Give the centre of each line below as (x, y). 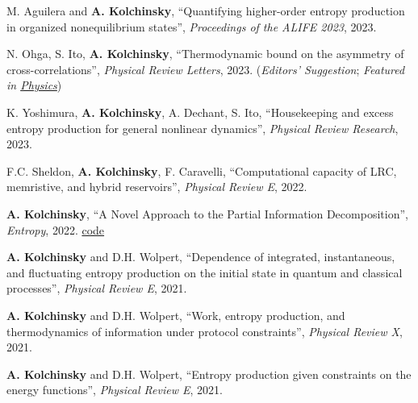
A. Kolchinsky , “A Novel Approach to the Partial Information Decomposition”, (207, 213)
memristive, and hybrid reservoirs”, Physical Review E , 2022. (157, 187)
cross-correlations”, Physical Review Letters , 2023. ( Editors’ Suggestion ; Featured (206, 69)
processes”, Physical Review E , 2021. (97, 288)
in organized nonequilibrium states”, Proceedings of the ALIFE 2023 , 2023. (192, 26)
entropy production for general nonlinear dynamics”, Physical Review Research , (203, 128)
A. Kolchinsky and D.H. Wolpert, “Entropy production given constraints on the (209, 374)
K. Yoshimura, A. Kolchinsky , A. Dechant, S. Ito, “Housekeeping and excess (200, 112)
